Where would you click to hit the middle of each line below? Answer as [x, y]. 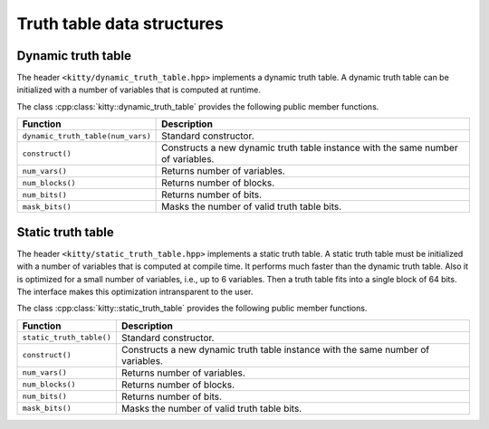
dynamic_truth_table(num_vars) [86, 136]
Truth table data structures [120, 24]
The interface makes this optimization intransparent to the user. [135, 291]
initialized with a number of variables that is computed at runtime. [139, 90]
